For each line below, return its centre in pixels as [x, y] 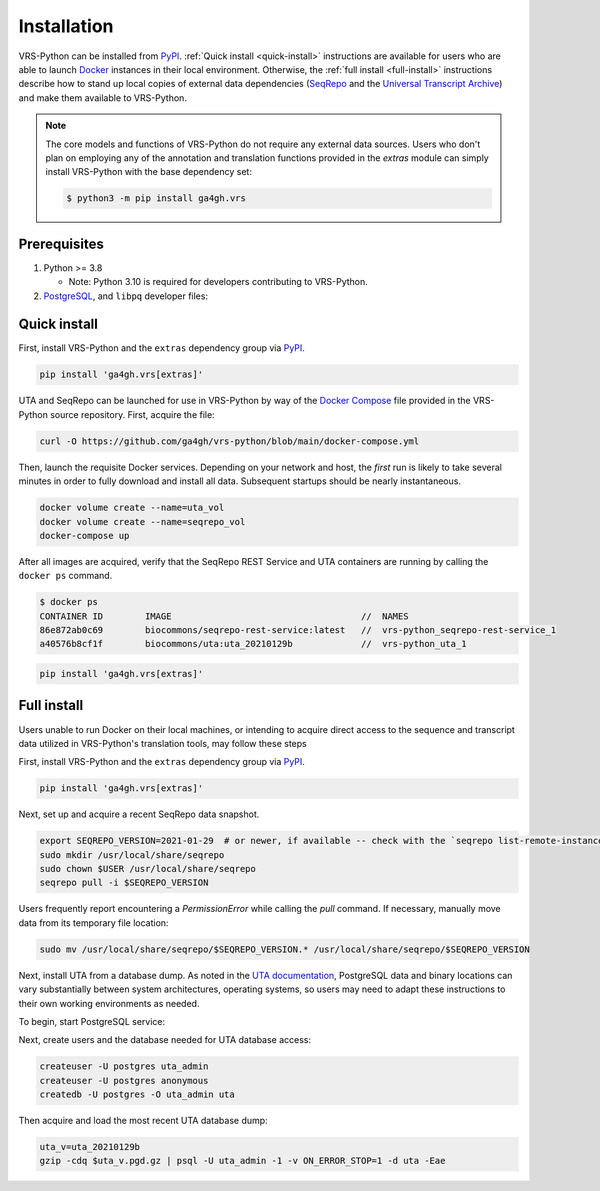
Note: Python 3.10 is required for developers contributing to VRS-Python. [218, 282]
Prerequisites [61, 243]
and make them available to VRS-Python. [102, 97]
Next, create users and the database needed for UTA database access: [165, 1040]
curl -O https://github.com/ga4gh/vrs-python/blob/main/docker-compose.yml [229, 441]
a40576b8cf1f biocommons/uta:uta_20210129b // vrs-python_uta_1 [253, 644]
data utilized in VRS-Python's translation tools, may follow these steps [162, 743]
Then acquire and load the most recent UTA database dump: [143, 1121]
